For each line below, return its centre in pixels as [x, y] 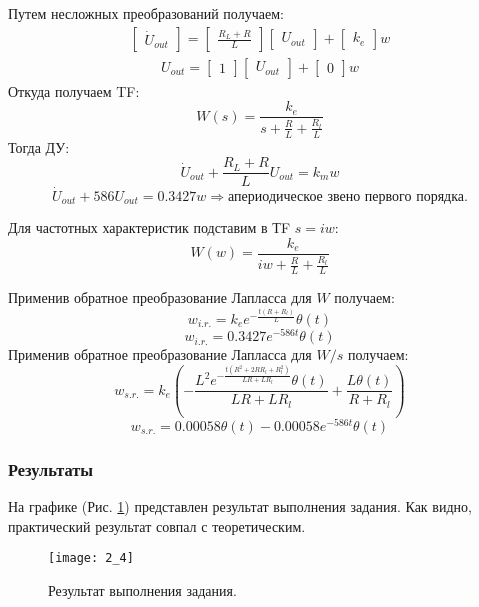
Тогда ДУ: [39, 146]
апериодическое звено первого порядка [346, 196]
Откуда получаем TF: [74, 90]
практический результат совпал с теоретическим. [157, 525]
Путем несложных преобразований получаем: [146, 13]
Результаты [51, 468]
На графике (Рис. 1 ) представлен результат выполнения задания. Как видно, [240, 506]
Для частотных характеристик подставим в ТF [149, 227]
